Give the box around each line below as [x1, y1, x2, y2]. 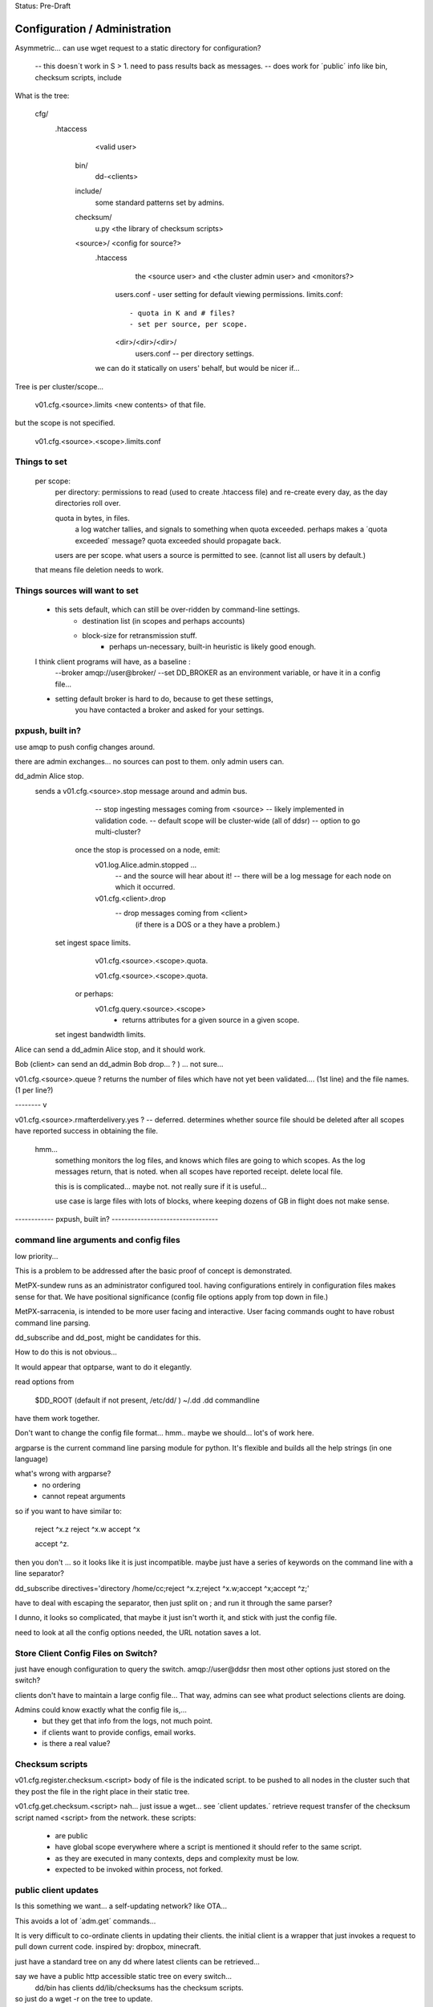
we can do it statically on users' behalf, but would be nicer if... [95, 364, 300, 373]
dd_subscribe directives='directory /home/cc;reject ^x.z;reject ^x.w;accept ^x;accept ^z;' [14, 1583, 310, 1593]
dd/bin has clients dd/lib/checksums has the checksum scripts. [34, 1983, 244, 1993]
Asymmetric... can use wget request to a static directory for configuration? [14, 43, 261, 52]
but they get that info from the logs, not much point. [42, 1716, 212, 1726]
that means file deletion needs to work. [34, 565, 164, 575]
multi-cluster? [95, 827, 141, 837]
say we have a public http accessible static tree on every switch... [14, 1972, 233, 1981]
